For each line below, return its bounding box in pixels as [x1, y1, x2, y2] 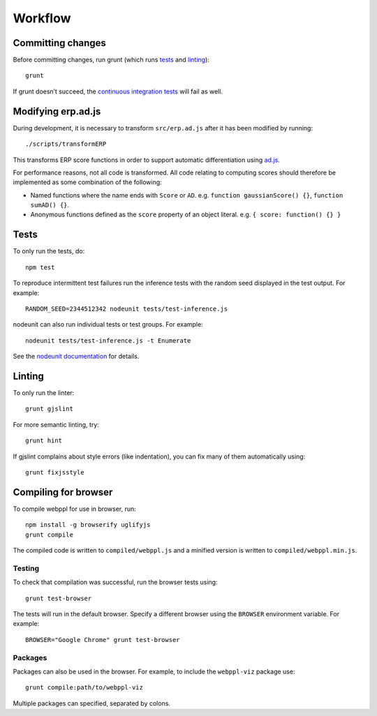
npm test [25, 263, 55, 271]
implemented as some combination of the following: [13, 178, 162, 186]
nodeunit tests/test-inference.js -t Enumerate [25, 336, 191, 345]
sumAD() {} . [30, 201, 70, 209]
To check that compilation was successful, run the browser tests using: [13, 578, 218, 586]
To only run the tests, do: [13, 247, 85, 255]
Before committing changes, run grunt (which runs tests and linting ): [13, 56, 209, 64]
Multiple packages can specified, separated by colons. [13, 699, 171, 708]
